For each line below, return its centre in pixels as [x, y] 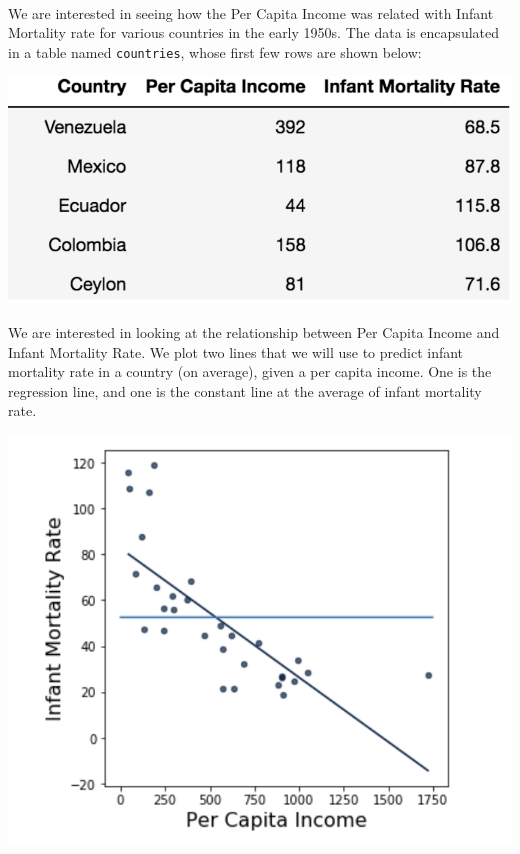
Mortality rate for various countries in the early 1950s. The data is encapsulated [254, 32]
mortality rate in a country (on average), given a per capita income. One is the [250, 371]
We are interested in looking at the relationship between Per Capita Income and [254, 332]
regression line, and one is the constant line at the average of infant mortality [245, 390]
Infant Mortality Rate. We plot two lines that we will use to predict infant [236, 351]
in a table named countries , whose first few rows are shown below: [215, 51]
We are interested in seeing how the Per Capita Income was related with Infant [251, 12]
